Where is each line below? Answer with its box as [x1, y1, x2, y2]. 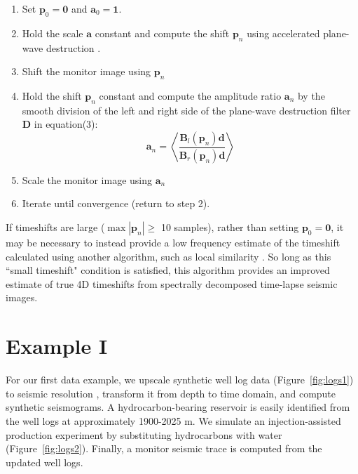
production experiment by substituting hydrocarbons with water [6, 427, 282, 442]
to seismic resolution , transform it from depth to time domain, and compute [6, 386, 336, 400]
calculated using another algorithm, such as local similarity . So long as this [6, 249, 331, 263]
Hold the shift [22, 88, 82, 103]
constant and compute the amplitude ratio [99, 88, 282, 103]
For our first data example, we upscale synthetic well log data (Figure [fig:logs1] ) [6, 372, 354, 387]
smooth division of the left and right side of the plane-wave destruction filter [22, 103, 351, 117]
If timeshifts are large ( [6, 220, 105, 235]
